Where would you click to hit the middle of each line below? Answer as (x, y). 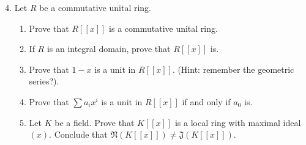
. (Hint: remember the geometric (233, 69)
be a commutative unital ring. (95, 7)
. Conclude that (78, 134)
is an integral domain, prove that (109, 49)
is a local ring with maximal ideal (238, 122)
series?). (44, 81)
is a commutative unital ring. (163, 28)
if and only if (206, 101)
